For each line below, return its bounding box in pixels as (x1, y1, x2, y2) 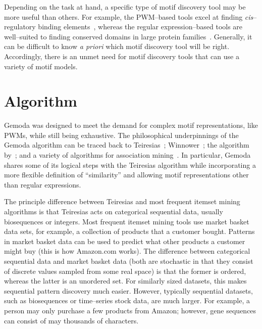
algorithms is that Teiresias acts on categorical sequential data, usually (4, 206, 223, 217)
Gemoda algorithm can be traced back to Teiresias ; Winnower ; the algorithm (4, 139, 249, 150)
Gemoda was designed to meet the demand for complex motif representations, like (4, 120, 258, 130)
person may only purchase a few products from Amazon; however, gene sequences (4, 305, 256, 315)
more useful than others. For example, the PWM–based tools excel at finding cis (4, 11, 253, 22)
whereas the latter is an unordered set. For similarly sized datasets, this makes (4, 275, 247, 286)
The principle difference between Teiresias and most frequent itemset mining (4, 196, 240, 207)
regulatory (4, 21, 36, 32)
